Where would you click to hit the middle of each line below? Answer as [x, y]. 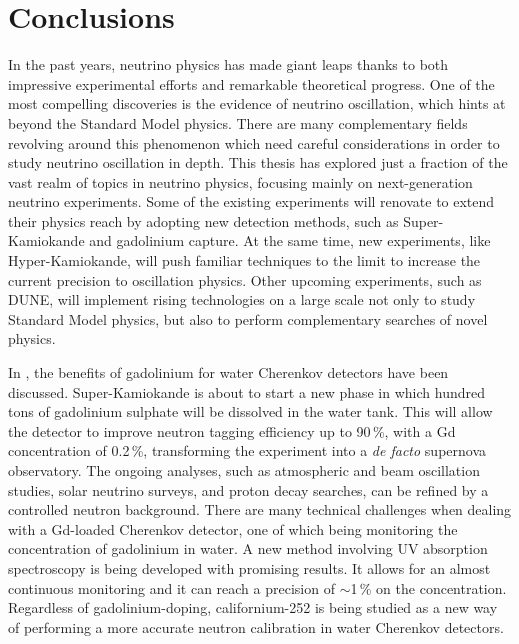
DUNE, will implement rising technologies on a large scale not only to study [242, 299]
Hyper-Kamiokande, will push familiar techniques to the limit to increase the [244, 260]
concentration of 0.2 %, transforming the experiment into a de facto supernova [247, 450]
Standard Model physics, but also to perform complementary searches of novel [248, 318]
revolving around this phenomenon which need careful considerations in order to [254, 142]
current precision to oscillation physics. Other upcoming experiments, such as [245, 279]
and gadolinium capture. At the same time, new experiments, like [290, 240]
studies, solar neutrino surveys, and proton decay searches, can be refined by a [248, 489]
